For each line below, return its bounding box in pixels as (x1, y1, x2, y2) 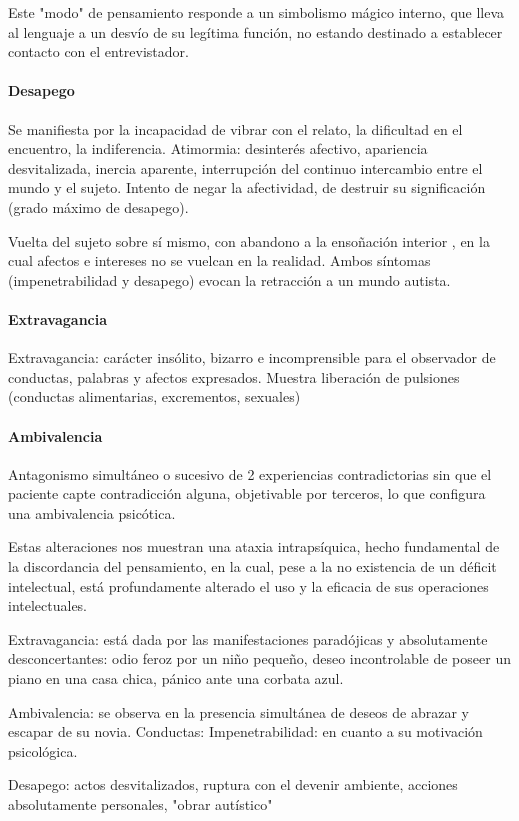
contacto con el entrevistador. (8, 41, 189, 62)
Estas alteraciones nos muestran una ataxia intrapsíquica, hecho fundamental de (8, 536, 500, 557)
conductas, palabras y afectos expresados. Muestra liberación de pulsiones (8, 366, 460, 387)
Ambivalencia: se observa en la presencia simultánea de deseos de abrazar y (8, 701, 469, 722)
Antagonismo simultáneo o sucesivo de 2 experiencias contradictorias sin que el (8, 463, 492, 484)
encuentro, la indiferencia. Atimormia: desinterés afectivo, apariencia (8, 138, 428, 159)
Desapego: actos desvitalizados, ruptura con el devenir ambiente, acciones (8, 774, 458, 795)
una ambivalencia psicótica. (8, 502, 176, 523)
